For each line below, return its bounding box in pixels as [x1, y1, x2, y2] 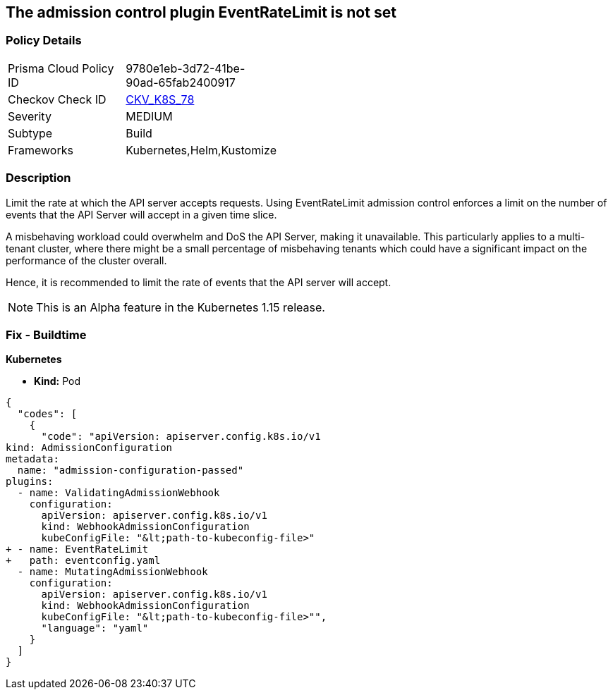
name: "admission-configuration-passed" [17, 465, 244, 476]
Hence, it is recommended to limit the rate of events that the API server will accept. [6, 276, 392, 288]
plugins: [6, 476, 54, 488]
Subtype [8, 125, 53, 140]
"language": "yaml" [41, 622, 149, 634]
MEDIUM [126, 109, 173, 123]
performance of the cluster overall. [6, 254, 167, 266]
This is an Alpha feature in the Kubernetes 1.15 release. [36, 300, 325, 314]
